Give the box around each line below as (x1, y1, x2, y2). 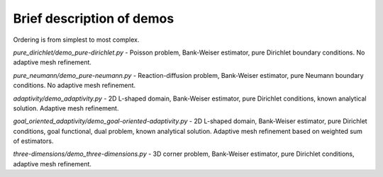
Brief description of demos (13, 11, 174, 26)
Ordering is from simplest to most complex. (13, 35, 140, 44)
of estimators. (13, 137, 54, 145)
